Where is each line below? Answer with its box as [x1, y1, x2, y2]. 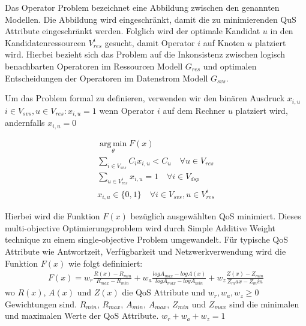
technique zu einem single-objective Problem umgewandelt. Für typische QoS [5, 233, 289, 246]
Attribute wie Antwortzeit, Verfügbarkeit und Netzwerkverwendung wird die [5, 245, 286, 257]
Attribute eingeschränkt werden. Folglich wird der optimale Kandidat [5, 25, 260, 37]
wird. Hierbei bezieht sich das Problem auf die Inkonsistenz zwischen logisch [5, 48, 286, 61]
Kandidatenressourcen [5, 36, 86, 49]
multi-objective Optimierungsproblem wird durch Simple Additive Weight [5, 221, 276, 234]
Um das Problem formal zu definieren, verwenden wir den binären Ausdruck [5, 92, 285, 104]
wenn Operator [99, 104, 155, 116]
